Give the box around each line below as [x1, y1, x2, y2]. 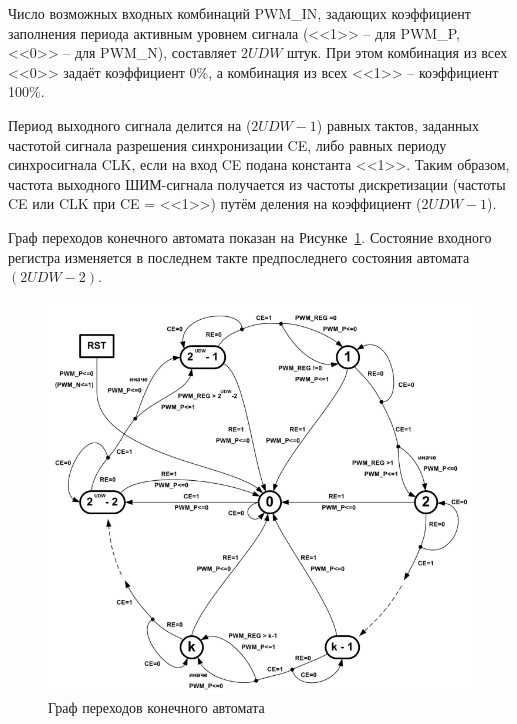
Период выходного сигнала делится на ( [8, 114, 252, 135]
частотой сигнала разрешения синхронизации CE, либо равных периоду [8, 134, 447, 155]
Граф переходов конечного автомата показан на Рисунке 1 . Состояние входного [8, 226, 492, 247]
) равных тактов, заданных [316, 114, 480, 135]
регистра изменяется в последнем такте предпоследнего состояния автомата [8, 246, 470, 267]
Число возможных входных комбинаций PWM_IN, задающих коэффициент [8, 3, 471, 23]
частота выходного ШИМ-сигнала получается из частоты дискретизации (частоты [8, 173, 506, 194]
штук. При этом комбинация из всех [287, 42, 508, 63]
